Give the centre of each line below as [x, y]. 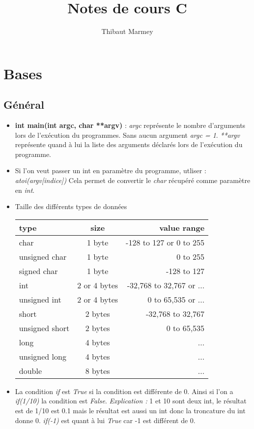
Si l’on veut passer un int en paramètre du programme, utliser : [111, 170]
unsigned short [44, 328]
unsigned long [42, 356]
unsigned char [43, 256]
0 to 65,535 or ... [176, 299]
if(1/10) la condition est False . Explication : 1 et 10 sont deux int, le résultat [131, 401]
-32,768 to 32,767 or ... [166, 285]
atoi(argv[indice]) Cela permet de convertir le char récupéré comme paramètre [133, 180]
